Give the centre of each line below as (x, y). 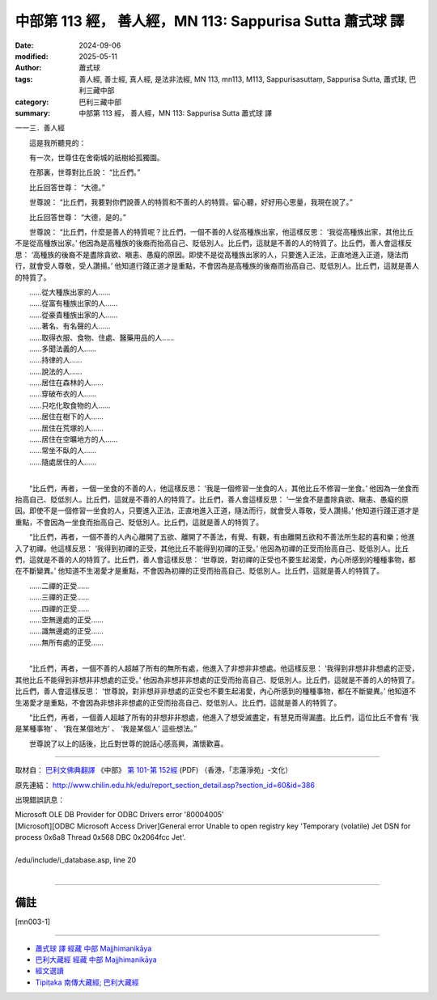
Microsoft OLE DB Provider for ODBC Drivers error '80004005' (119, 815)
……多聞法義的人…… (63, 349)
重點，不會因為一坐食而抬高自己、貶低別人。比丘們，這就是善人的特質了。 (139, 522)
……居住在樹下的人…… (66, 417)
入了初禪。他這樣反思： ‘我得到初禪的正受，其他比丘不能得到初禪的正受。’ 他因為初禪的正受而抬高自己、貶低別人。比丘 (212, 548)
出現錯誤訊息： (40, 799)
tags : (24, 79)
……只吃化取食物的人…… (70, 405)
